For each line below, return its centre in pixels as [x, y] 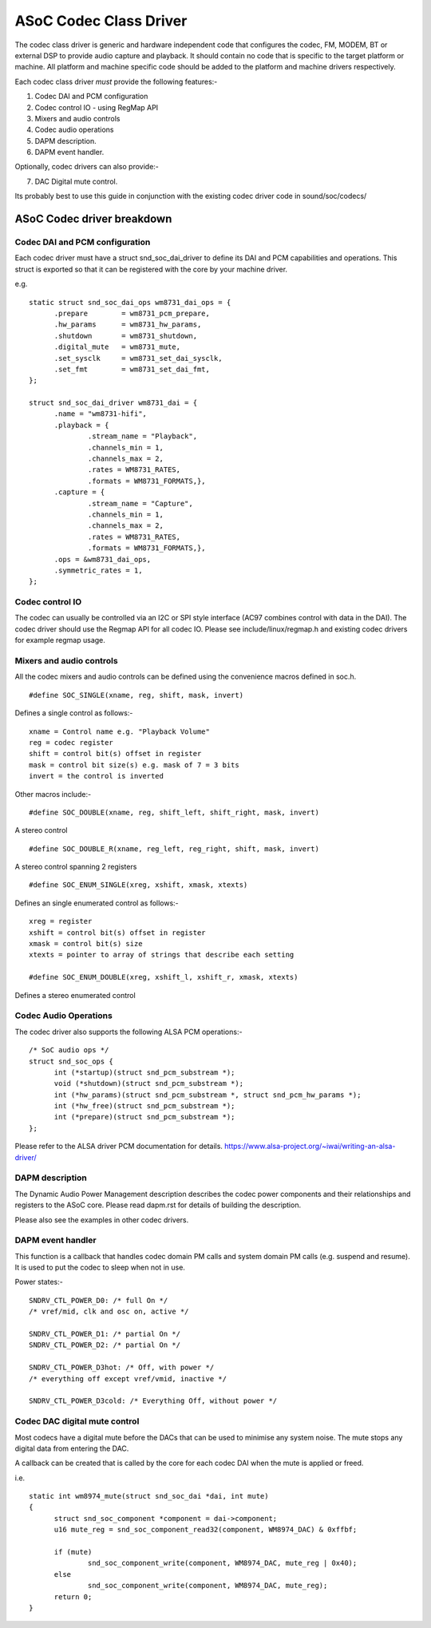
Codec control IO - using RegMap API [97, 107]
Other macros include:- [53, 794]
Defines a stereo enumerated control [75, 995]
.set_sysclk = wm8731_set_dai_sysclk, [138, 358]
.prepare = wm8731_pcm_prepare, [132, 313]
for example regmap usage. [60, 640]
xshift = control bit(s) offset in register [118, 933]
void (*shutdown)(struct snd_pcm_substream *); [148, 1083]
